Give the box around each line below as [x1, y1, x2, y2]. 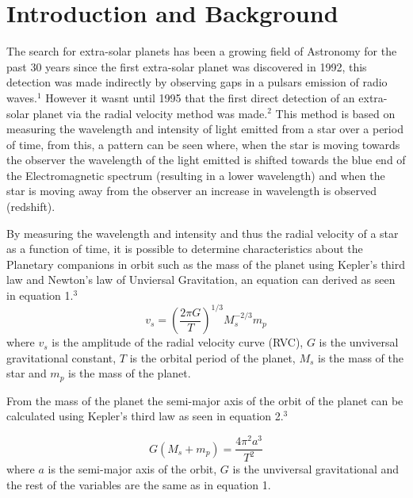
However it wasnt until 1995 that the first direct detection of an [45, 89, 355, 105]
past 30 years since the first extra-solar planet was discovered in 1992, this [6, 58, 367, 75]
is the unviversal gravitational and [232, 461, 400, 477]
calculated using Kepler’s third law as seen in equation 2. [6, 408, 284, 424]
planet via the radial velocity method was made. [33, 105, 268, 121]
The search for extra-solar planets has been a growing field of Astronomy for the [6, 43, 397, 59]
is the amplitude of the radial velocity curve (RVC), [52, 334, 304, 351]
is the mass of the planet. [68, 365, 191, 381]
